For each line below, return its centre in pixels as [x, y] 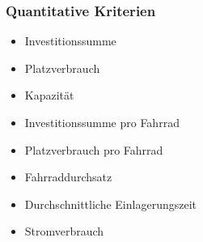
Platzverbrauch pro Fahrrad [94, 149]
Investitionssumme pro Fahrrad [102, 122]
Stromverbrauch [64, 231]
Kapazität [49, 95]
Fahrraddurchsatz [68, 177]
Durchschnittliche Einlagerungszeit [110, 204]
